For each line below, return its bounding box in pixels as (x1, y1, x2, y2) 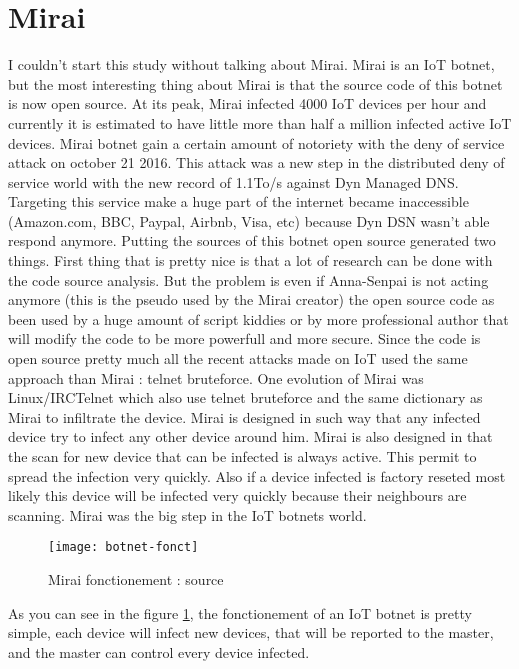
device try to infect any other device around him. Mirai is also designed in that (8, 426, 493, 447)
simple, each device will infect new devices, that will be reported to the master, (8, 622, 494, 643)
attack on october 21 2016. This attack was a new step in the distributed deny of (8, 152, 505, 173)
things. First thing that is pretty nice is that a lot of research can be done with (8, 250, 493, 271)
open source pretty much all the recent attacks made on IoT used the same (8, 348, 468, 369)
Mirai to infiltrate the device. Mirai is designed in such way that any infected (8, 406, 481, 427)
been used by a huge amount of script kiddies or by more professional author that (8, 308, 509, 329)
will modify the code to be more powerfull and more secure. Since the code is (8, 328, 481, 349)
